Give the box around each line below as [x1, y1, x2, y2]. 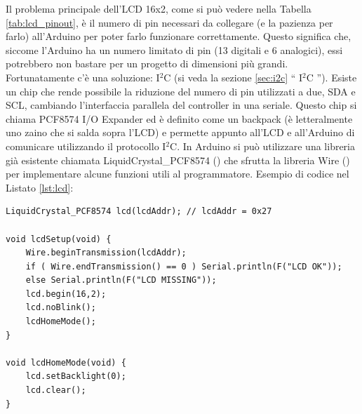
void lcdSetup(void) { [6, 234, 112, 244]
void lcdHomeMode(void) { [6, 357, 126, 368]
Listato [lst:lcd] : [6, 180, 74, 194]
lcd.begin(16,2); [25, 288, 107, 299]
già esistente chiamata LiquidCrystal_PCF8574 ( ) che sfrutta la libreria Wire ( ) [6, 152, 350, 167]
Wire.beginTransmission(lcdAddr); [25, 248, 187, 258]
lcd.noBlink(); [25, 302, 96, 313]
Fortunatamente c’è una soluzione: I [6, 69, 160, 84]
